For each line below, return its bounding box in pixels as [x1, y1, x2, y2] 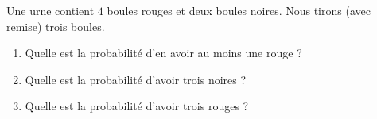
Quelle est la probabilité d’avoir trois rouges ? [25, 98, 249, 114]
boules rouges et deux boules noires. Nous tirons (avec [107, 2, 371, 18]
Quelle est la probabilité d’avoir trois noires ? [25, 71, 247, 87]
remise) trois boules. [6, 17, 105, 34]
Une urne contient [6, 2, 95, 18]
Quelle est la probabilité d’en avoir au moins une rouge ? [25, 44, 302, 61]
